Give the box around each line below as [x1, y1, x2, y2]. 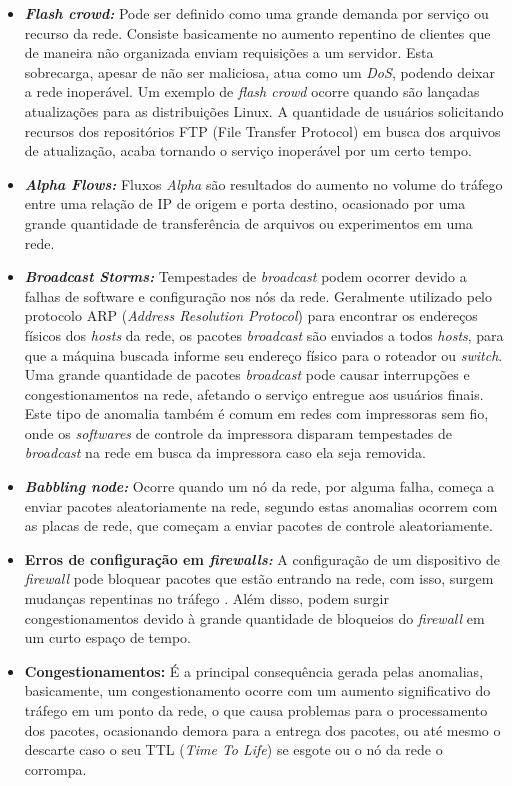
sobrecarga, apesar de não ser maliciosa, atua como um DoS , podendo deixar [24, 61, 495, 82]
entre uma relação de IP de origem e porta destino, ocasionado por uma [24, 193, 466, 214]
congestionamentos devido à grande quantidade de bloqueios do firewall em [24, 607, 485, 628]
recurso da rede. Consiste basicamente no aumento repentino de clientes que [24, 22, 491, 43]
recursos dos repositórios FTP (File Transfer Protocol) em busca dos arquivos [24, 120, 501, 141]
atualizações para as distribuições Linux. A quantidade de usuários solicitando [24, 100, 504, 121]
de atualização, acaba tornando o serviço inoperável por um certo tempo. [24, 140, 472, 161]
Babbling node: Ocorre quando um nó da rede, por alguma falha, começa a [24, 476, 495, 497]
